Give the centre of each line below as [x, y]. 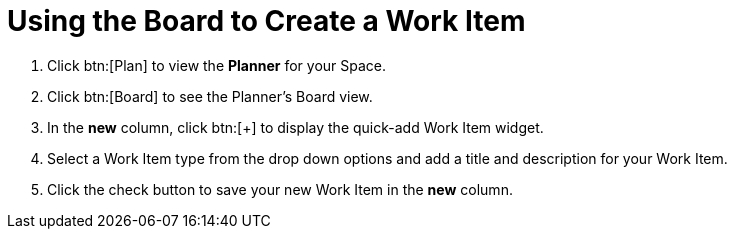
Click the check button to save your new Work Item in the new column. [280, 189]
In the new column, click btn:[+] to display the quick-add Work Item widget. [295, 127]
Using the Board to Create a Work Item [266, 21]
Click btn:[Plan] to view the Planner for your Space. [217, 65]
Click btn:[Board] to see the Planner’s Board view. [210, 96]
